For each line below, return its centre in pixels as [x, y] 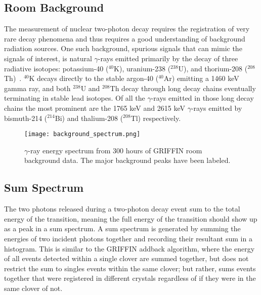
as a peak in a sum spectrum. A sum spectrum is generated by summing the [122, 228]
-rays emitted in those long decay [202, 98]
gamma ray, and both [37, 88]
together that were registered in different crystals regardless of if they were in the [130, 278]
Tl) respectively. [156, 118]
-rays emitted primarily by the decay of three [168, 58]
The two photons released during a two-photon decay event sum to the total [122, 209]
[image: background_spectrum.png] [82, 134]
